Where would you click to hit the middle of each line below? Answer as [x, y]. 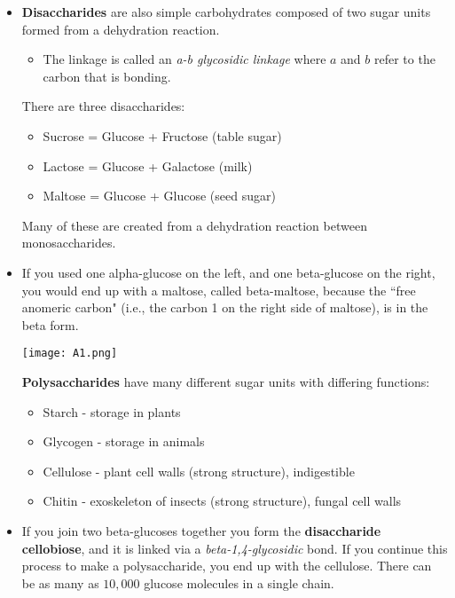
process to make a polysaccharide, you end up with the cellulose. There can [227, 566]
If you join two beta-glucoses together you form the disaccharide [201, 530]
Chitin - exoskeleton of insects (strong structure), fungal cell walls [222, 501]
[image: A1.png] [70, 354]
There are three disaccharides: [103, 106]
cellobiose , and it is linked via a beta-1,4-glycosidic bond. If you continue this [235, 548]
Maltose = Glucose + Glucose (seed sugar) [159, 196]
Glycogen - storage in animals [124, 441]
